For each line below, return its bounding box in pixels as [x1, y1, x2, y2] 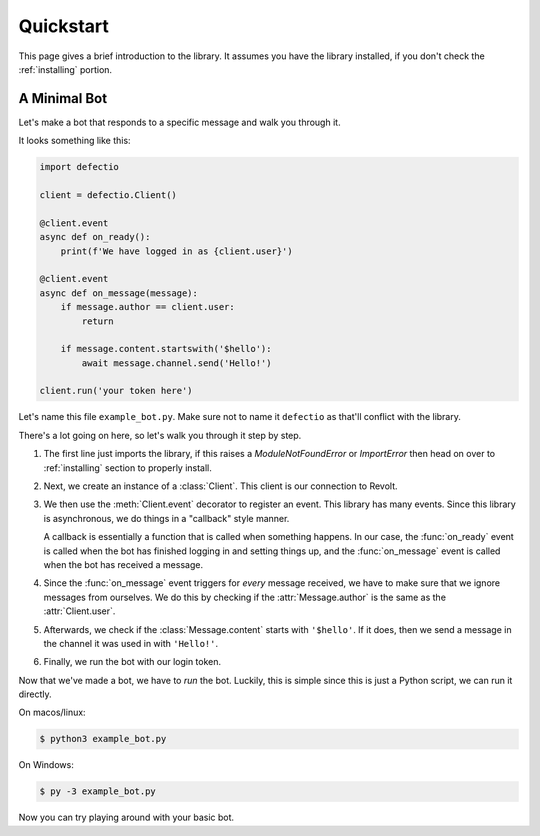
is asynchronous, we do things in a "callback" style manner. [43, 512, 290, 524]
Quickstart [18, 15, 110, 37]
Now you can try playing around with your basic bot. [18, 811, 235, 824]
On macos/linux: [18, 706, 86, 719]
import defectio [39, 161, 120, 173]
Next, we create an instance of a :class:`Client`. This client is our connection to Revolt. [43, 480, 399, 492]
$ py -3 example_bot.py [39, 786, 157, 797]
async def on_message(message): [39, 287, 199, 299]
